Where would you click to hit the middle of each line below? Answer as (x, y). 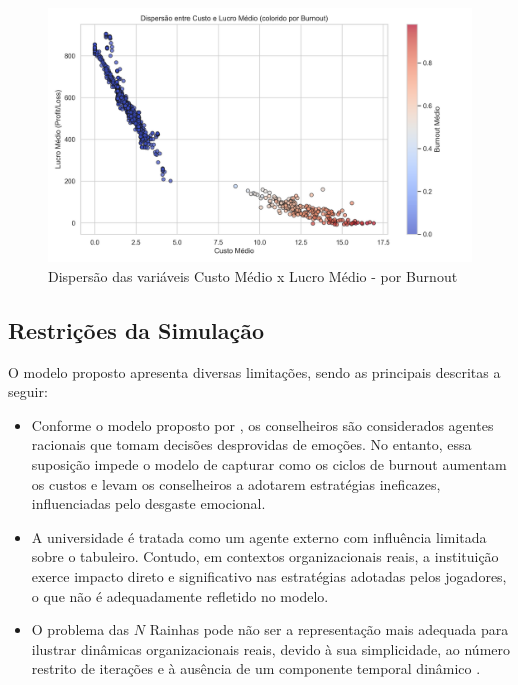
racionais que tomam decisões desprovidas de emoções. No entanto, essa (251, 444)
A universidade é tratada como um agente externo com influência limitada (259, 536)
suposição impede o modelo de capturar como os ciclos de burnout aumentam (269, 464)
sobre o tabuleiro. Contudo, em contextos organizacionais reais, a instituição (265, 556)
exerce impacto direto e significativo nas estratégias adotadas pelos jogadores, (269, 575)
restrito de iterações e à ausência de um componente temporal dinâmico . (256, 668)
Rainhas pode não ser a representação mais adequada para (329, 629)
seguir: (28, 391)
